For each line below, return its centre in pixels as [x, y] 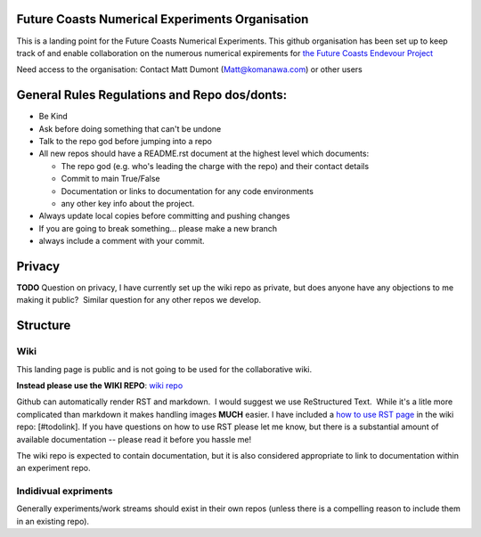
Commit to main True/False [110, 179]
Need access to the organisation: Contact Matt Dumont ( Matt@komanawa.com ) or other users [189, 69]
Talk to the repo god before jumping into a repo [126, 141]
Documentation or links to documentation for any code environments [187, 191]
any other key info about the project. [128, 203]
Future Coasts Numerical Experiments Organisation [163, 19]
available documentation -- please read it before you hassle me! [134, 439]
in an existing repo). [53, 521]
